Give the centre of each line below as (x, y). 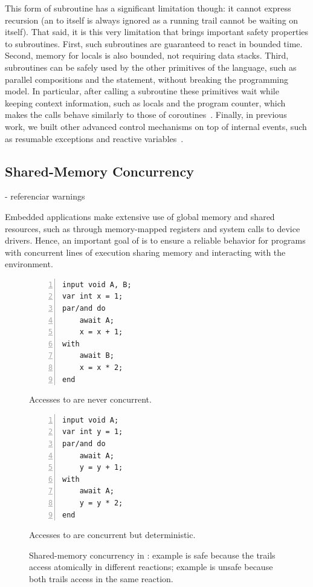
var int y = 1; (93, 432)
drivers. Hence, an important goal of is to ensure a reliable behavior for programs (155, 240)
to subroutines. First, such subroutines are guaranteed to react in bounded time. (154, 43)
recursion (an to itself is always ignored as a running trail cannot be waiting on (152, 20)
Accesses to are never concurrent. (90, 399)
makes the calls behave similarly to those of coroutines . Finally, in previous (146, 115)
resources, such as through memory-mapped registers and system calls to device (153, 228)
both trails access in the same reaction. (101, 578)
